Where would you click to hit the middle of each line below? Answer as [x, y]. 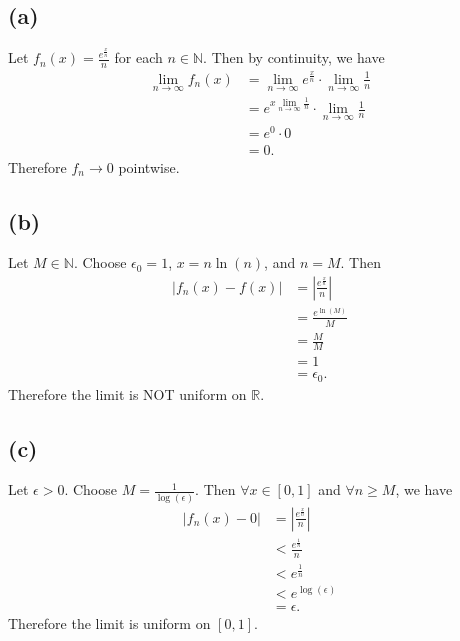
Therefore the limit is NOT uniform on [127, 393]
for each [138, 57]
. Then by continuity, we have [294, 57]
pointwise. [149, 166]
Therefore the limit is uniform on [109, 623]
